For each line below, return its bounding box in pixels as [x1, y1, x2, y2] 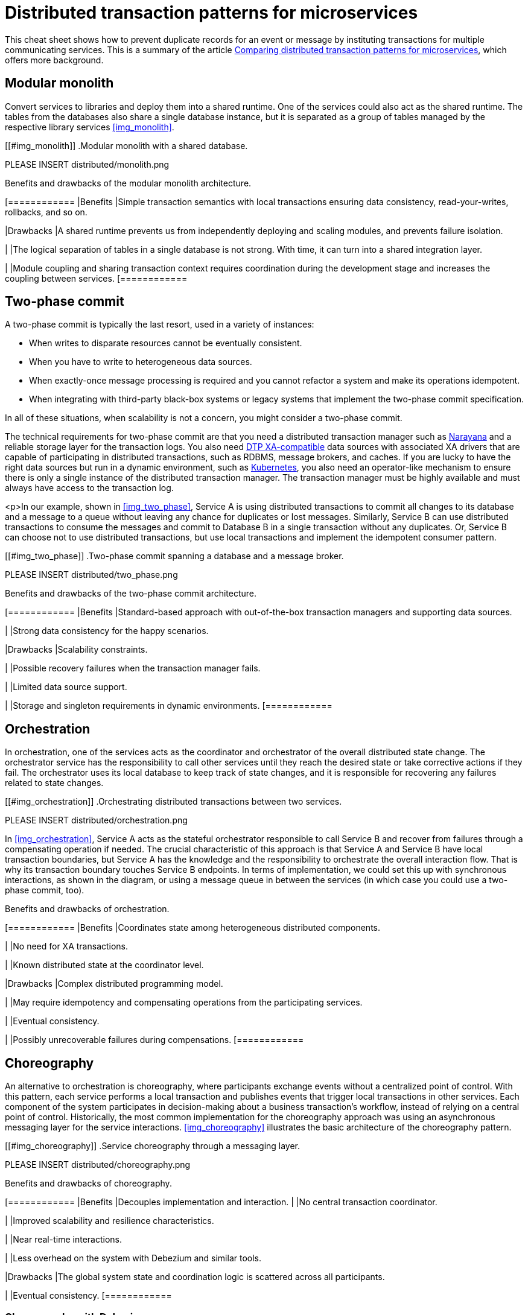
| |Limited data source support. [5, 682, 127, 692]
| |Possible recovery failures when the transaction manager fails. [5, 663, 261, 674]
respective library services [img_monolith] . [5, 121, 174, 132]
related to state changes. [5, 778, 104, 788]
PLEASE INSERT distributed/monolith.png [5, 159, 170, 170]
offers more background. [5, 54, 104, 65]
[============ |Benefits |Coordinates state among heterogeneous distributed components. [5, 922, 380, 933]
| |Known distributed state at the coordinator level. [5, 960, 204, 971]
